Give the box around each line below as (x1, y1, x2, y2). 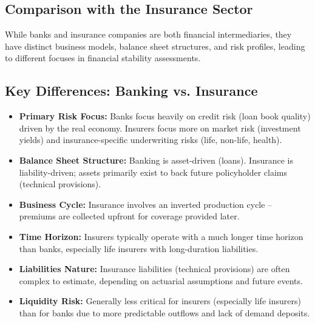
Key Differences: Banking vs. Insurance (5, 81, 258, 100)
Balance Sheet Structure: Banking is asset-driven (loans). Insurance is (19, 153, 293, 166)
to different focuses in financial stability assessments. (5, 52, 201, 64)
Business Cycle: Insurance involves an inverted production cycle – (19, 198, 273, 210)
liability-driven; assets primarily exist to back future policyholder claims (19, 165, 288, 178)
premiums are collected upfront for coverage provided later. (19, 210, 240, 222)
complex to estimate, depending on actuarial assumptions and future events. (19, 274, 303, 287)
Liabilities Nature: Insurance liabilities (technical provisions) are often (19, 262, 290, 275)
